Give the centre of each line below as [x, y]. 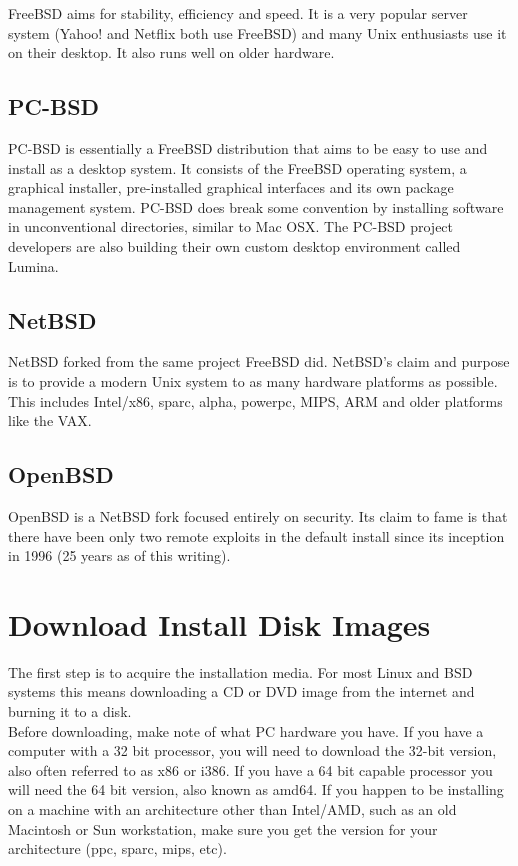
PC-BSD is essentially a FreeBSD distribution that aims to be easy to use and [248, 147]
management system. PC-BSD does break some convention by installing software [256, 206]
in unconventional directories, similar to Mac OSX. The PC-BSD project [231, 226]
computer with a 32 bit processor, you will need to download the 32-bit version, [252, 750]
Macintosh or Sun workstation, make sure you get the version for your [223, 828]
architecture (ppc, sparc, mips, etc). [117, 848]
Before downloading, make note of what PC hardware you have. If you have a [246, 730]
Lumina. [33, 265]
